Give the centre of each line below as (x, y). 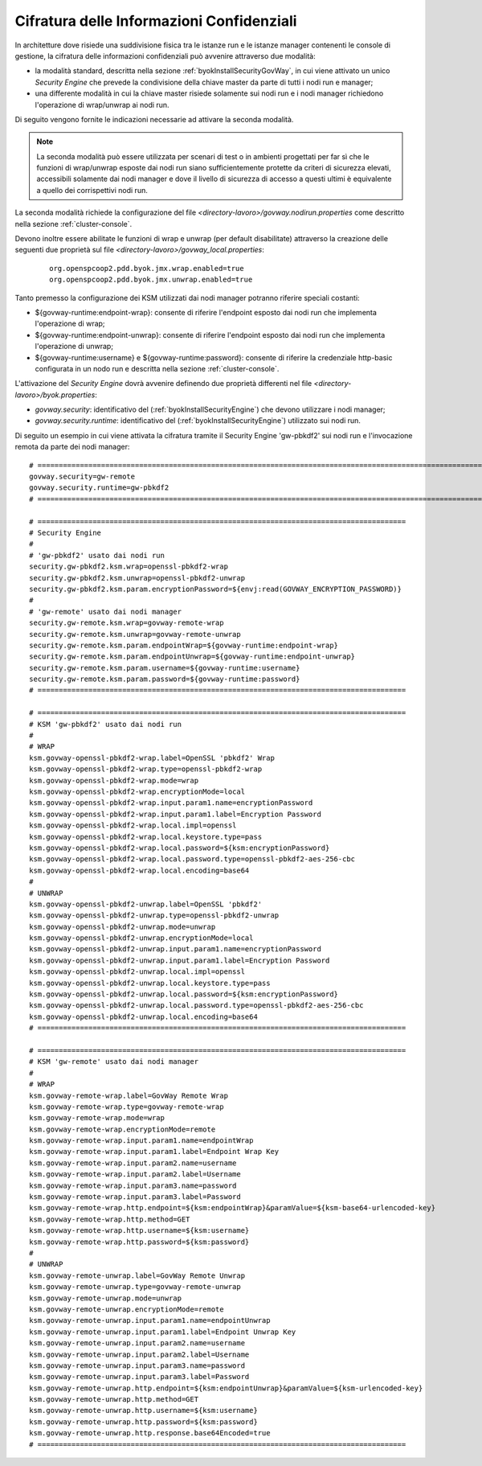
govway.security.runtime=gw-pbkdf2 (99, 488)
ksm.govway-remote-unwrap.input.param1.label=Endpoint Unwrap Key (163, 1332)
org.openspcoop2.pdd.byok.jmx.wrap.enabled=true (147, 268)
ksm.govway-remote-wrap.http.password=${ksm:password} (139, 1242)
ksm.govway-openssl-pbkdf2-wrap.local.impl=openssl (133, 825)
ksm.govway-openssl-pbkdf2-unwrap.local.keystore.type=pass (150, 983)
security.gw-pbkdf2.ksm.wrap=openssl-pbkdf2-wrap (129, 567)
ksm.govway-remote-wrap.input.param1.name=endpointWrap (141, 1141)
